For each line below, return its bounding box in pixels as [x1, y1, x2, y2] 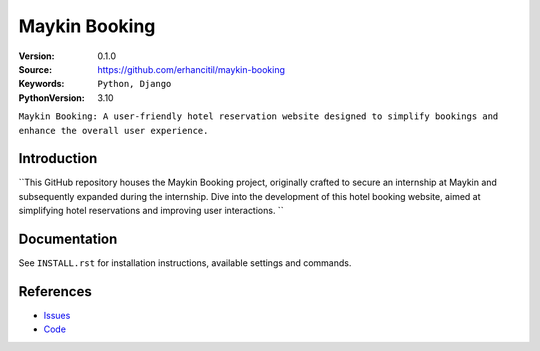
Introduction [18, 150, 98, 167]
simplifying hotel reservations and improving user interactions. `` [18, 205, 284, 217]
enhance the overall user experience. [18, 125, 209, 136]
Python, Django [97, 78, 172, 90]
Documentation [18, 231, 118, 247]
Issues [43, 310, 71, 321]
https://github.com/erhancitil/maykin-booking [97, 63, 285, 75]
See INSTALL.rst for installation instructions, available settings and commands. [18, 257, 352, 269]
